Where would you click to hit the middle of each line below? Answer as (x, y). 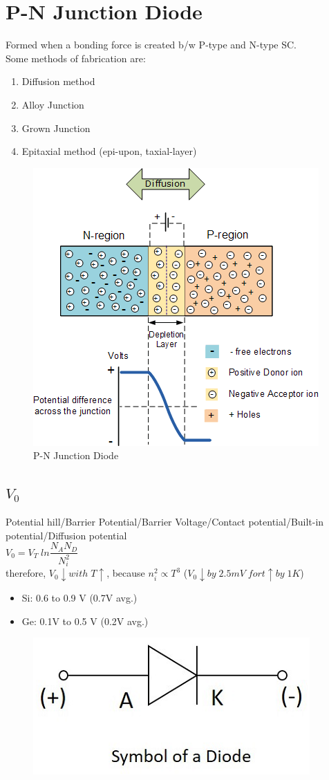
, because (126, 573)
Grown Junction (56, 128)
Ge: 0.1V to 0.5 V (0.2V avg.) (85, 621)
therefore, (26, 573)
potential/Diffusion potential (66, 535)
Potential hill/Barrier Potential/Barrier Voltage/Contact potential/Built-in (165, 522)
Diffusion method (58, 81)
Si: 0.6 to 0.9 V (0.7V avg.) (79, 598)
